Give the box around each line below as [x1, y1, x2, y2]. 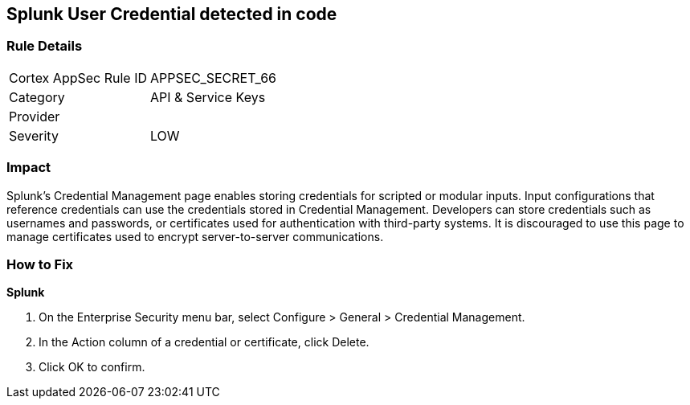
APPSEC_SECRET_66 [150, 69, 277, 86]
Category [9, 88, 65, 105]
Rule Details [6, 38, 83, 55]
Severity [9, 127, 59, 144]
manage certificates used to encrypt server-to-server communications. [6, 229, 384, 243]
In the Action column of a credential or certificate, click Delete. [39, 335, 369, 350]
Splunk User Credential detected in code [6, 4, 337, 24]
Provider [9, 108, 60, 125]
